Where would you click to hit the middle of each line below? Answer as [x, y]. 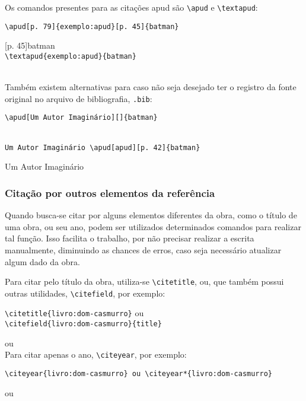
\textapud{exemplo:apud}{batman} [71, 56]
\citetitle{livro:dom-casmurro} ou [74, 313]
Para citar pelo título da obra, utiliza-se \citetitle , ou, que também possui [144, 281]
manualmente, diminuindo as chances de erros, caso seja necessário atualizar [143, 249]
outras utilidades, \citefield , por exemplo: [85, 293]
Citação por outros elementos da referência [110, 192]
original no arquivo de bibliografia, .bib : [79, 98]
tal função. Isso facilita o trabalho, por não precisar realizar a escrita [130, 238]
